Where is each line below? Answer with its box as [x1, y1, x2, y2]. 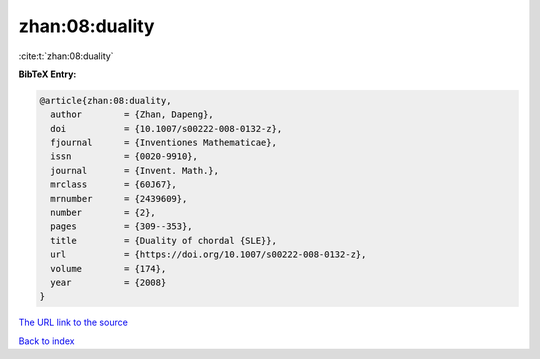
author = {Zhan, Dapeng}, [50, 109, 214, 120]
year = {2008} [50, 277, 167, 288]
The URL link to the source [18, 316, 129, 329]
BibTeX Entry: [18, 68, 77, 80]
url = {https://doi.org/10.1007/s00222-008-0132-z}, [50, 249, 367, 260]
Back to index [18, 335, 75, 347]
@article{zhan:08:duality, [39, 95, 172, 106]
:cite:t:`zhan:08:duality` [18, 50, 114, 62]
